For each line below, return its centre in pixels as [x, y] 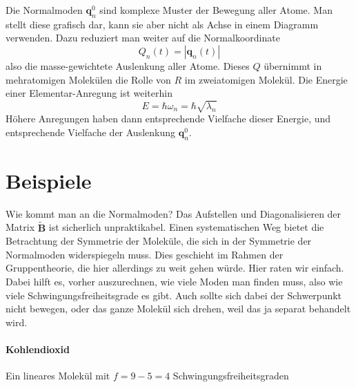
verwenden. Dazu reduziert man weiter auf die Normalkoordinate [143, 38]
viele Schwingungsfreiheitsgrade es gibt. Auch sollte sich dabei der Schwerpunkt [174, 295]
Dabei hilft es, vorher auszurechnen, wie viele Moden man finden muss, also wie [174, 282]
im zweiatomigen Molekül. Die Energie [266, 79]
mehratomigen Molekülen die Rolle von [88, 79]
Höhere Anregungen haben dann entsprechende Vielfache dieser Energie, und [168, 119]
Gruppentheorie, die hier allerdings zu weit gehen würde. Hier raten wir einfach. [175, 268]
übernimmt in [293, 65]
